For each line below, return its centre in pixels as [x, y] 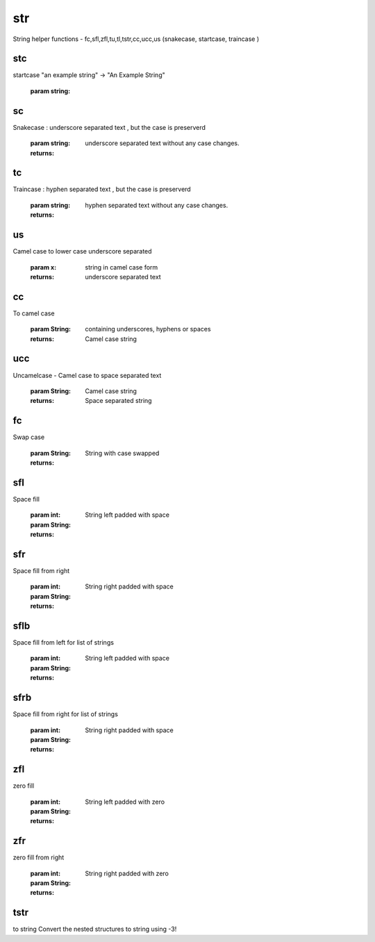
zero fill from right [39, 857]
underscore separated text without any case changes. [162, 143]
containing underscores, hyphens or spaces [148, 329]
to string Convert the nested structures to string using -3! [95, 929]
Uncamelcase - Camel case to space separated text [87, 375]
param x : [43, 267]
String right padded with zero [127, 873]
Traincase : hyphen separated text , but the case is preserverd [102, 189]
